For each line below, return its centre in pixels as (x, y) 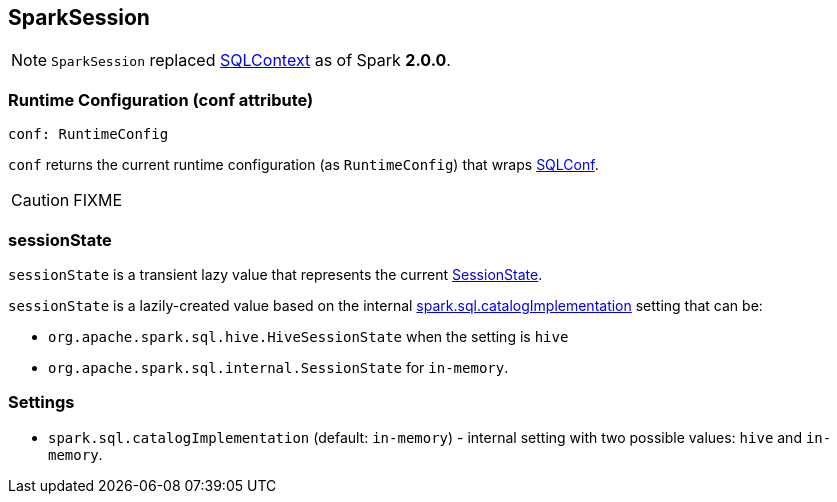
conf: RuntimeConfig (88, 134)
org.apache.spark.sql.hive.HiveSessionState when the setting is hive (308, 336)
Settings (41, 402)
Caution (40, 200)
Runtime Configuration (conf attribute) (161, 99)
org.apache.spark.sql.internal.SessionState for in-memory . (278, 367)
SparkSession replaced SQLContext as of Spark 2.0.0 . (251, 60)
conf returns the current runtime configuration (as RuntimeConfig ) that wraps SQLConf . (303, 165)
